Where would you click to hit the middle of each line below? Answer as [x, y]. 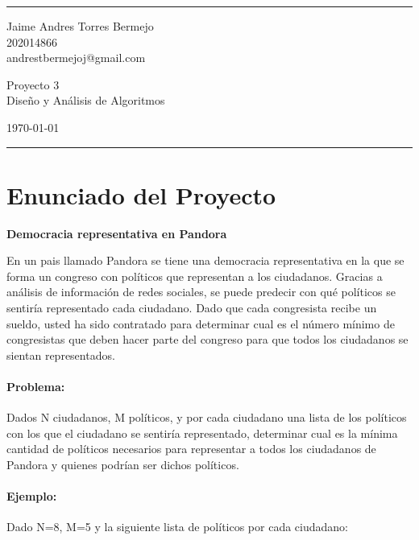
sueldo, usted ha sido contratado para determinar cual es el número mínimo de [201, 323]
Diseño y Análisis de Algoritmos [86, 100]
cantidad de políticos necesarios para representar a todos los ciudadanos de [191, 449]
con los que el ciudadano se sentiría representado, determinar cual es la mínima [202, 433]
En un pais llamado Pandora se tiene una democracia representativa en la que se [205, 260]
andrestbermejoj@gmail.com [76, 58]
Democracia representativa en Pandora [117, 233]
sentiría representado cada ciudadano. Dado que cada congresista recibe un [192, 308]
